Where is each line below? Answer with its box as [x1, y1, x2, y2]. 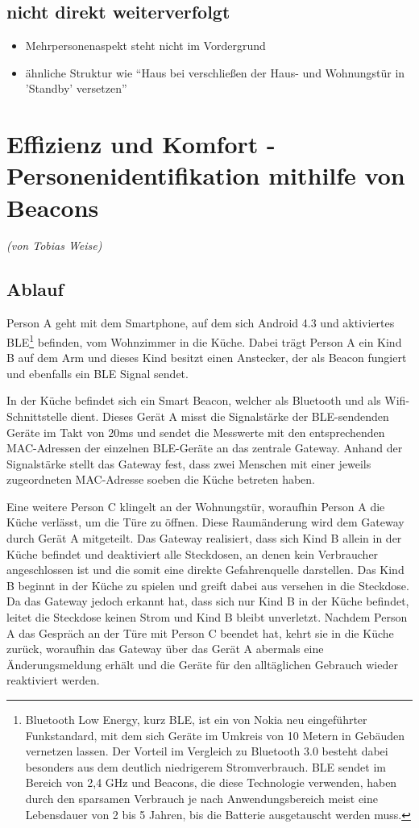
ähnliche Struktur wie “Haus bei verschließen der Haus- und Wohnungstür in [25, 64, 405, 81]
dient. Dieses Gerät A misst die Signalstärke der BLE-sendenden [70, 407, 389, 424]
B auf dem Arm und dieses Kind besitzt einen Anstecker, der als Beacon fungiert [6, 349, 407, 366]
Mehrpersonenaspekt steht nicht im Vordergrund [25, 37, 266, 54]
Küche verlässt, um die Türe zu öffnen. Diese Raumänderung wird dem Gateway [6, 514, 404, 531]
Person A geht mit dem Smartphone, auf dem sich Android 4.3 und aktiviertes [6, 314, 395, 331]
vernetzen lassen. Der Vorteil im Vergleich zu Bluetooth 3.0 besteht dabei [25, 743, 388, 759]
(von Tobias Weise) [6, 237, 102, 254]
